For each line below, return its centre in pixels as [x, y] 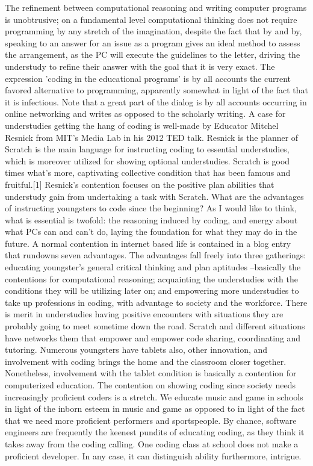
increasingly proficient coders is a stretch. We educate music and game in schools [154, 396]
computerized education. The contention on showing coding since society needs [150, 385]
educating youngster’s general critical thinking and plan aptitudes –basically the [153, 267]
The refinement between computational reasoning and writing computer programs [156, 7]
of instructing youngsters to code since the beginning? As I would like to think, [151, 208]
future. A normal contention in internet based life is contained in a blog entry [148, 243]
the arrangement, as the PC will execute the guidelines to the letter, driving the [153, 54]
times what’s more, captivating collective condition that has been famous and [148, 172]
